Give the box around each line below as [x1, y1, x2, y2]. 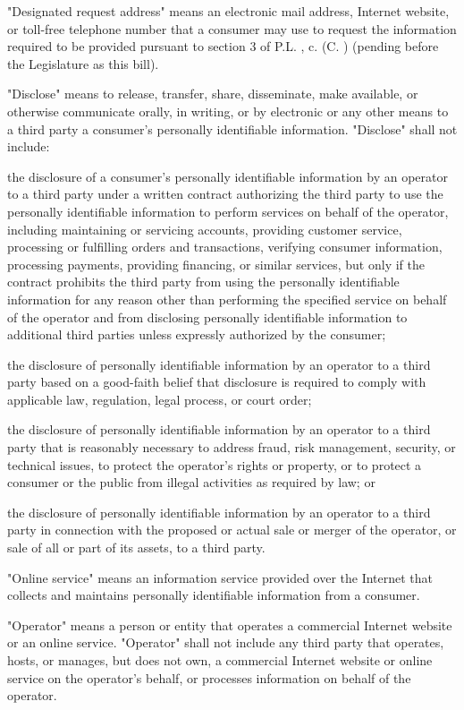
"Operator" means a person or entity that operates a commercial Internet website [7, 615, 452, 634]
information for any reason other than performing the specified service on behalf [7, 289, 447, 308]
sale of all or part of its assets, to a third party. [7, 538, 266, 557]
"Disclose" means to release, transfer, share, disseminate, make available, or [7, 84, 418, 103]
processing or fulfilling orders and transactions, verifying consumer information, [7, 237, 443, 256]
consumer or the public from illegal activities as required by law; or [7, 473, 375, 492]
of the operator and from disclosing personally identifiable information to [7, 307, 408, 326]
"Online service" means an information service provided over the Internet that [7, 568, 434, 586]
